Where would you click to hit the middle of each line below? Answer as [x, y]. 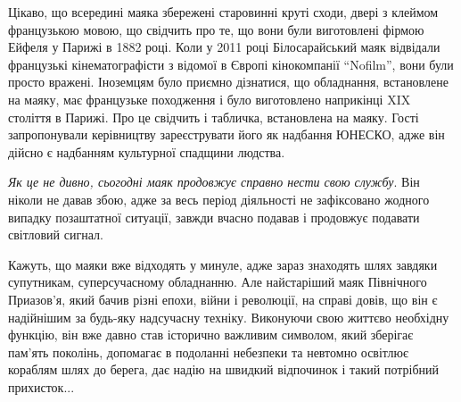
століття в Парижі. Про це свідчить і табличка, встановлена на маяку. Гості [214, 117]
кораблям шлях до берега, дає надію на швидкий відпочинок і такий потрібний [224, 369]
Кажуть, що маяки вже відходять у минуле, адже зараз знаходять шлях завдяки [223, 264]
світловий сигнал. [56, 234]
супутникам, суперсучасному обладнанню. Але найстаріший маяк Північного [218, 282]
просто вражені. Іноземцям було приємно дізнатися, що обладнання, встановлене [228, 82]
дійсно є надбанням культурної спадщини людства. [147, 151]
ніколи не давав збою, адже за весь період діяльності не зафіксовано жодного [219, 199]
